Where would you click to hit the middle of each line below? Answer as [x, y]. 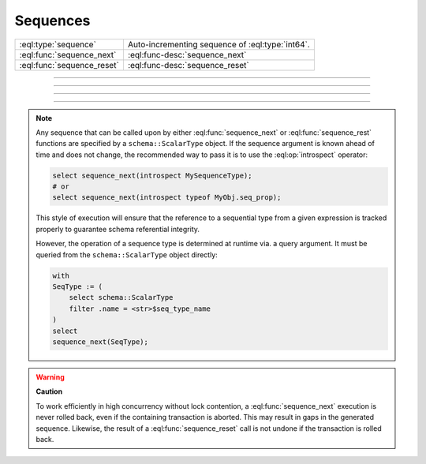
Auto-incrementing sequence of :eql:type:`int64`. [219, 44]
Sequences [52, 21]
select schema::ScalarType [121, 297]
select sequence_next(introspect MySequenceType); [152, 175]
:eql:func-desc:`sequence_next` [187, 54]
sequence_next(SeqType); [101, 342]
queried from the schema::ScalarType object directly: [127, 254]
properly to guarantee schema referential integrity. [118, 229]
